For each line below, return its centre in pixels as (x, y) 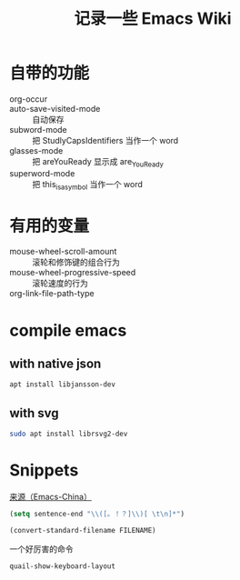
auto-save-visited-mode (55, 108)
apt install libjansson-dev (63, 385)
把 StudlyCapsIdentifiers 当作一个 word (105, 140)
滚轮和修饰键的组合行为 (76, 262)
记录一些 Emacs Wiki (153, 19)
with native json (55, 364)
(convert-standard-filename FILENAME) (83, 530)
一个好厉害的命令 (41, 549)
